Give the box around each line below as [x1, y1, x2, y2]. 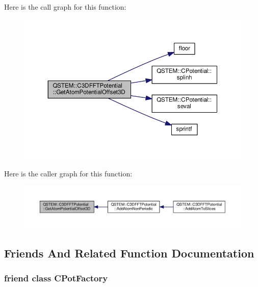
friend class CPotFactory [4, 271, 108, 284]
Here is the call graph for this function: [4, 2, 126, 12]
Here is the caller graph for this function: [4, 168, 133, 178]
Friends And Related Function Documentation [4, 245, 254, 260]
